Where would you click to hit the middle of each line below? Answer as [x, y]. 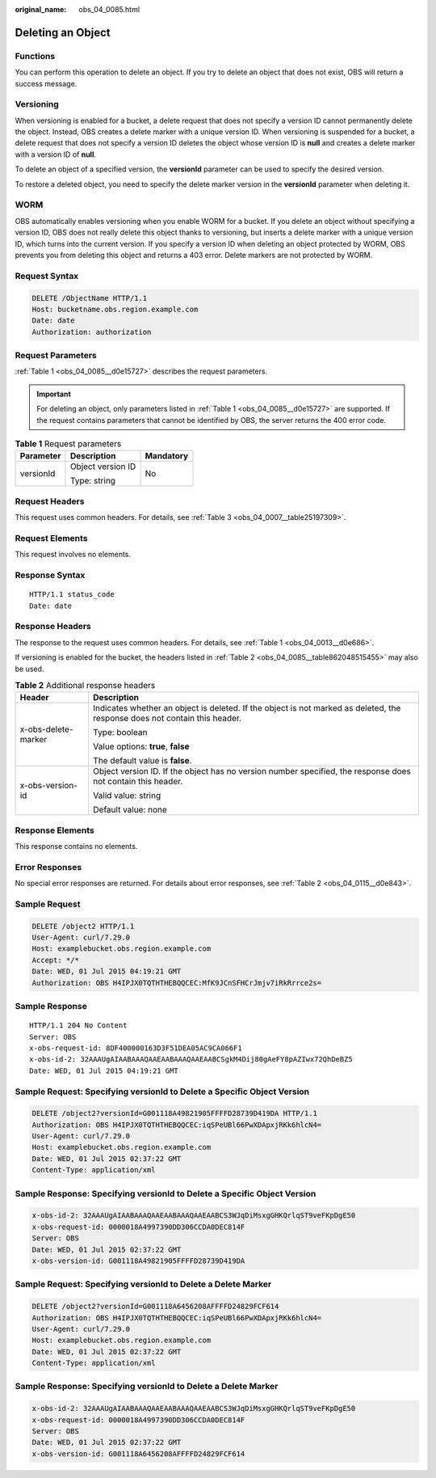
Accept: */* [56, 960]
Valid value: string [127, 796]
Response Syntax [50, 575]
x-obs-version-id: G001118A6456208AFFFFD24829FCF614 [138, 1454]
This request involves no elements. [73, 555]
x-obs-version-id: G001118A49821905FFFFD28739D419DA [138, 1261]
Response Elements [55, 830]
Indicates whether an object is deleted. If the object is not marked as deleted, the [247, 708]
